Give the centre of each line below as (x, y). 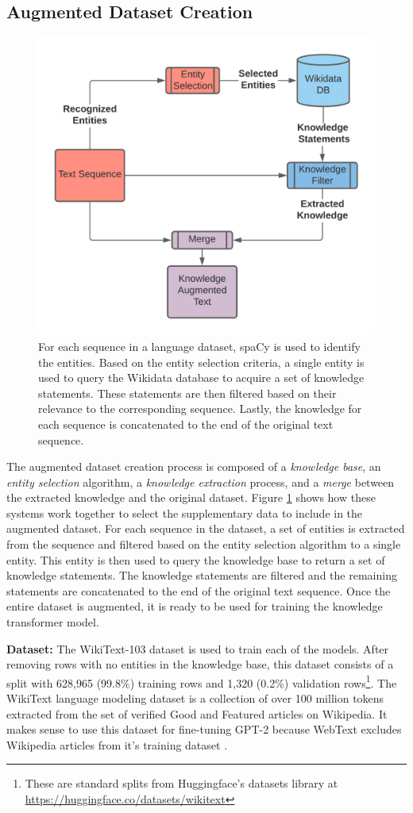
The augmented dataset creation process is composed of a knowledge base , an (194, 466)
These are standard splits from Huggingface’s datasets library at (181, 783)
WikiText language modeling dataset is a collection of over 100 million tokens (195, 698)
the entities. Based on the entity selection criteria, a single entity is (201, 362)
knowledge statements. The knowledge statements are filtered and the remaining (202, 575)
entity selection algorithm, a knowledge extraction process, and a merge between (201, 482)
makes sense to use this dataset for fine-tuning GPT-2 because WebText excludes (204, 729)
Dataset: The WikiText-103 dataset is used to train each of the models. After (198, 648)
